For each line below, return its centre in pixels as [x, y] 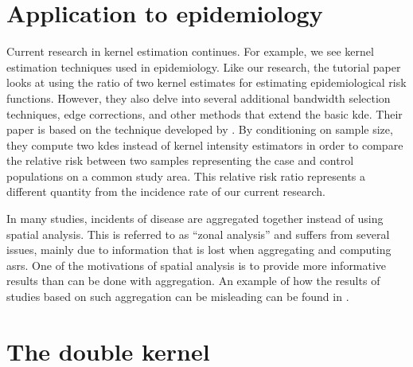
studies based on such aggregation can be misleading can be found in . [178, 297]
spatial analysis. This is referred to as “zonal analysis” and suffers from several [198, 234]
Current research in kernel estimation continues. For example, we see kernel [190, 51]
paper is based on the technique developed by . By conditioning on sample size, [200, 129]
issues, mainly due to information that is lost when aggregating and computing [199, 250]
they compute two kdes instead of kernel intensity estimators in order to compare [205, 144]
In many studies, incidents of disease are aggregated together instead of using [195, 219]
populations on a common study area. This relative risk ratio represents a [186, 176]
